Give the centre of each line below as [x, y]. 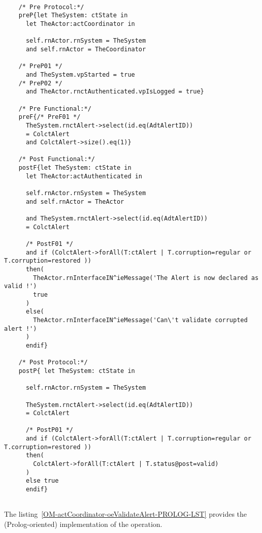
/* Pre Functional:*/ [55, 108]
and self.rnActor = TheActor [75, 201]
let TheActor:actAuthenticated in [84, 176]
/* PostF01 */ [50, 244]
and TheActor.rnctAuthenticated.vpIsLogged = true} [115, 92]
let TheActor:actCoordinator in [80, 24]
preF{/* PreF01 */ [50, 117]
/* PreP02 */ [40, 83]
